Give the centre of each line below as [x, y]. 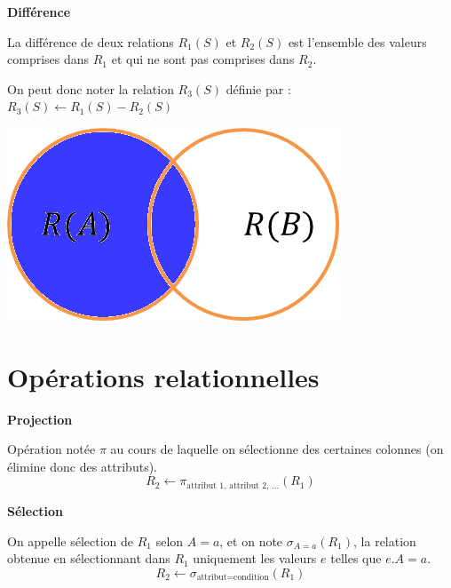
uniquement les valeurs [255, 558]
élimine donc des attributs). [82, 466]
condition [251, 578]
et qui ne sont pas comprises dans [203, 59]
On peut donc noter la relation [91, 88]
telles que [356, 558]
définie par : [258, 88]
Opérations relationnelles [163, 376]
